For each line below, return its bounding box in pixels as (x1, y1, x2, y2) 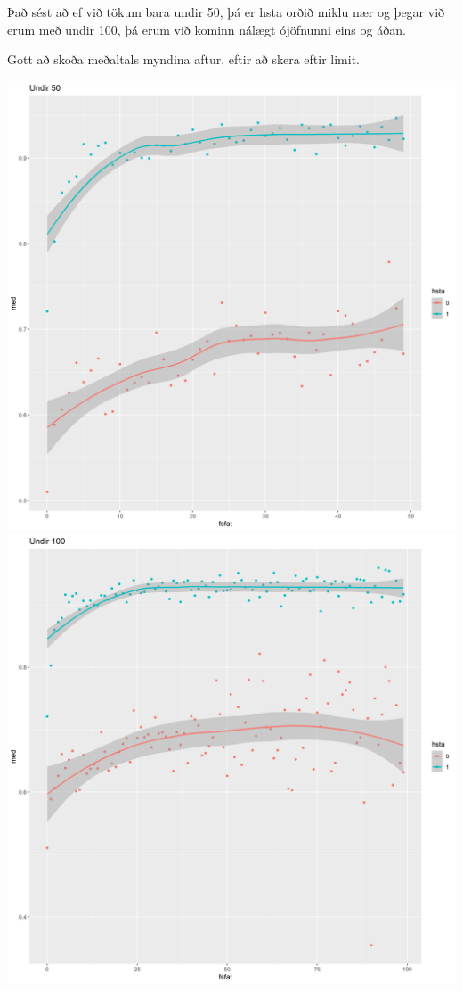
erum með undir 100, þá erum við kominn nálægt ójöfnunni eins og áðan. (7, 20, 406, 38)
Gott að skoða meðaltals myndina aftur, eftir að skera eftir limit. (7, 50, 360, 69)
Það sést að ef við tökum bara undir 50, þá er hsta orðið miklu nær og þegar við (7, 3, 445, 21)
